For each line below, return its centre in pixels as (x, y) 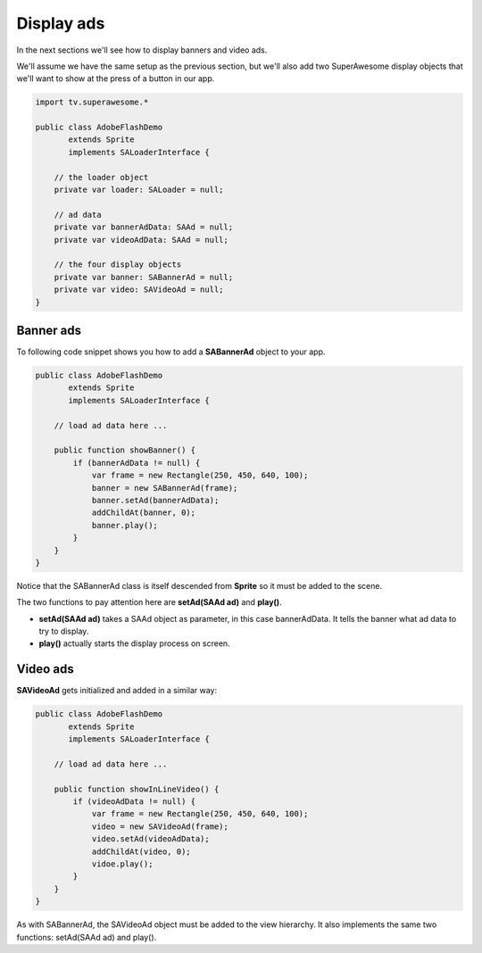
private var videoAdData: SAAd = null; (141, 240)
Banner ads (49, 330)
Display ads (61, 23)
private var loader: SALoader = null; (139, 190)
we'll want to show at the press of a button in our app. (116, 79)
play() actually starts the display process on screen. (135, 643)
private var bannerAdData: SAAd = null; (144, 227)
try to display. (64, 631)
